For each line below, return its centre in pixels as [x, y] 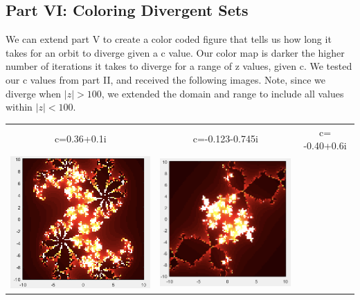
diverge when [34, 93]
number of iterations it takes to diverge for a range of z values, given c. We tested [179, 66]
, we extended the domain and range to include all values [223, 93]
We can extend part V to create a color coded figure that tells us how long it [169, 39]
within [19, 107]
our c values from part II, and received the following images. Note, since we [165, 79]
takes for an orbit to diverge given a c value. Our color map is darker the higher [175, 52]
